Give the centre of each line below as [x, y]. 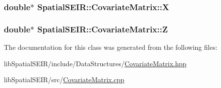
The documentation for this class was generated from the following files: [111, 47]
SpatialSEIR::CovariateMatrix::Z [103, 29]
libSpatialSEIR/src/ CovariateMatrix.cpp [64, 80]
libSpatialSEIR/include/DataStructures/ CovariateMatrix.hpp [95, 63]
